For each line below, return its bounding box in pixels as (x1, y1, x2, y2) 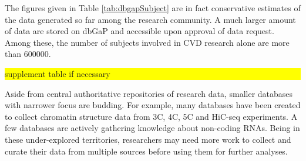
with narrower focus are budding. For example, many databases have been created (5, 99, 301, 111)
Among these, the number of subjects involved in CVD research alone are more (5, 36, 290, 48)
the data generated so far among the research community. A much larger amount (5, 13, 296, 25)
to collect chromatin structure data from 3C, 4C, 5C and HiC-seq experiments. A (5, 110, 298, 122)
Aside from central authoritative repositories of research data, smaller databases (5, 87, 293, 99)
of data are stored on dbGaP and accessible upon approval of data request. (5, 25, 274, 37)
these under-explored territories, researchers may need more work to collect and (5, 133, 291, 145)
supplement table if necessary (5, 67, 110, 79)
